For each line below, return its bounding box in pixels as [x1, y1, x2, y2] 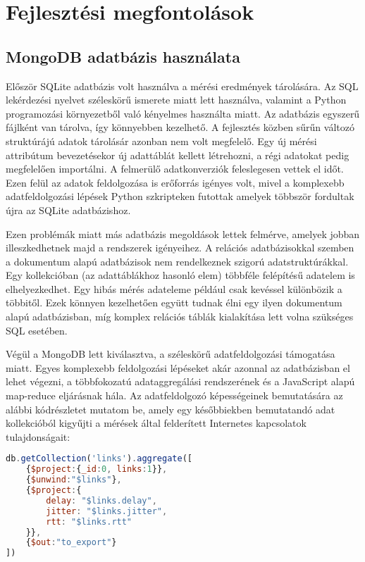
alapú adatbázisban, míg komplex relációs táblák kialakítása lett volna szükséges [6, 309, 354, 324]
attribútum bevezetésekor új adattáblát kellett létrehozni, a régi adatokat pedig [6, 147, 349, 162]
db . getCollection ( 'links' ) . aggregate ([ [6, 454, 192, 464]
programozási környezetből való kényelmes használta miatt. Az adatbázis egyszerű [6, 106, 360, 120]
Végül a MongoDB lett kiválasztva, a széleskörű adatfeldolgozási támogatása [6, 346, 335, 361]
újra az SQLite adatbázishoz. [6, 202, 131, 217]
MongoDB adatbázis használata [6, 45, 240, 67]
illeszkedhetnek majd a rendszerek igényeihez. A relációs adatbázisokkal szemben [6, 240, 354, 255]
